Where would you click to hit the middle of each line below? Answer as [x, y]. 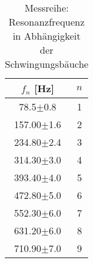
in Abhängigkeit [46, 36]
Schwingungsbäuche [47, 64]
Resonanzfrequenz [47, 22]
